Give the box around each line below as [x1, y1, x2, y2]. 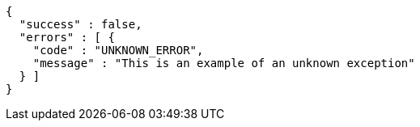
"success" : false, [19, 18, 142, 31]
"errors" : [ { [19, 31, 115, 44]
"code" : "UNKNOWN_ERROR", [32, 44, 204, 57]
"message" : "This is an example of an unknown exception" [32, 57, 415, 70]
